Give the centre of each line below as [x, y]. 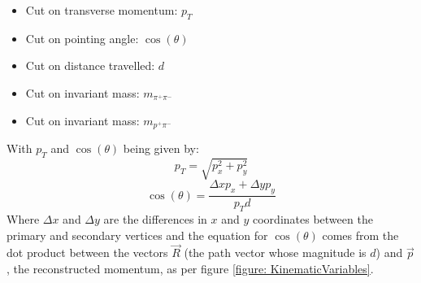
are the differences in [155, 219]
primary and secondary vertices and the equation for [137, 235]
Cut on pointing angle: [82, 38]
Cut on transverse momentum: [102, 10]
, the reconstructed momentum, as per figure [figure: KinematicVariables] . [190, 268]
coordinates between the [313, 219]
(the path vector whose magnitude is [275, 253]
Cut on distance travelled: [90, 65]
